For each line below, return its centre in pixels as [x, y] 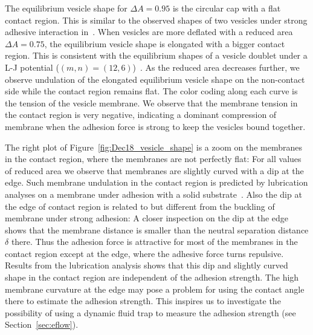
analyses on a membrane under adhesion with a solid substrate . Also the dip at [153, 194]
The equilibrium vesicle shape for [66, 8]
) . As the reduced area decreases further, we [216, 67]
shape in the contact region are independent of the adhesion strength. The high [152, 277]
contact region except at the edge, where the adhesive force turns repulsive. [144, 253]
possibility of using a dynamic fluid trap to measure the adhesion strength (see [150, 312]
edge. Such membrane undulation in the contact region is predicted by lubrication [156, 182]
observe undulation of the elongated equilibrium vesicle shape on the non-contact [155, 79]
